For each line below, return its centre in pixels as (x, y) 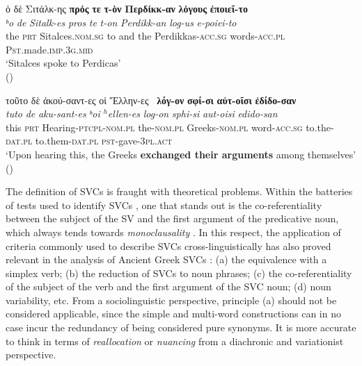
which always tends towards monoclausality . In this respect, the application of (173, 232)
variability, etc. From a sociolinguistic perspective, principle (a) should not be (171, 300)
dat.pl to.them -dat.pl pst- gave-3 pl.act (89, 141)
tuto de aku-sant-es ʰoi (53, 114)
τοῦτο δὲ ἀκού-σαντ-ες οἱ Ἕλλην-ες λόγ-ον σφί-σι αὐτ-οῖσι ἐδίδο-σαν (151, 100)
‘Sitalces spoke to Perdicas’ (63, 63)
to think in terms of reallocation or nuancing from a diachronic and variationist (175, 341)
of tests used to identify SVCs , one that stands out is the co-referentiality (164, 205)
